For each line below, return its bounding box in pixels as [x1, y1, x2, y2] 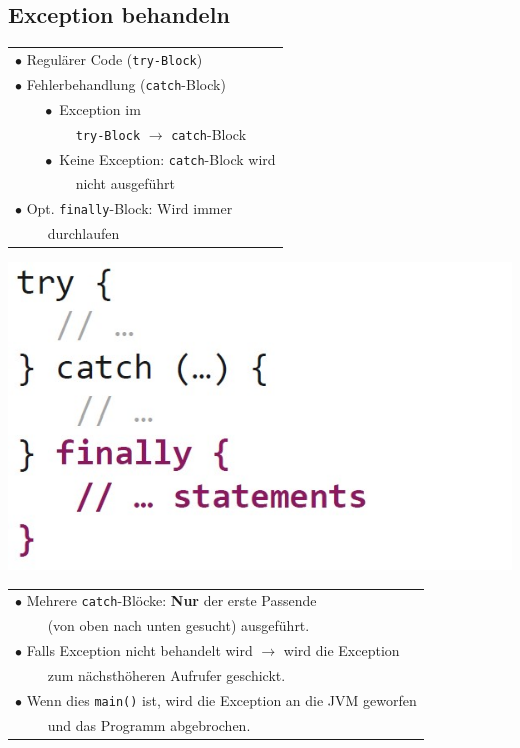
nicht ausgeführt [75, 173, 175, 194]
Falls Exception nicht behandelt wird [26, 640, 253, 661]
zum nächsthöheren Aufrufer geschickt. [47, 664, 286, 685]
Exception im [59, 98, 141, 119]
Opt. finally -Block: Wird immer [26, 198, 233, 219]
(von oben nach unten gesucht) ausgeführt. [47, 615, 310, 636]
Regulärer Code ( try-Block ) [26, 48, 203, 69]
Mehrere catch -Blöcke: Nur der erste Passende [26, 590, 317, 611]
